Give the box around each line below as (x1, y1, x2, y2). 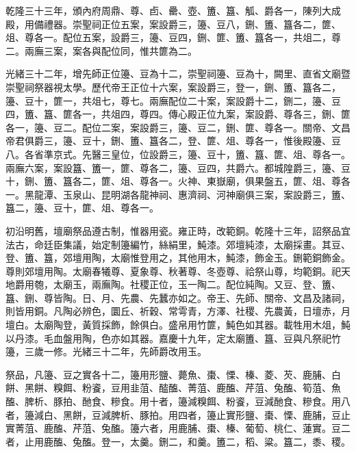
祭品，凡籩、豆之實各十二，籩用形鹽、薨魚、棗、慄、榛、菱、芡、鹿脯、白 (5, 367, 341, 381)
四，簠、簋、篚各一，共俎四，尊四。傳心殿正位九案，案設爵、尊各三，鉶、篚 (5, 107, 351, 121)
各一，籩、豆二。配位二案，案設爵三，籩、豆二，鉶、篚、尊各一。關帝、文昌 (5, 120, 351, 134)
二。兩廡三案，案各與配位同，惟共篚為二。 (5, 43, 197, 57)
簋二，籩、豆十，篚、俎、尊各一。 (5, 200, 159, 215)
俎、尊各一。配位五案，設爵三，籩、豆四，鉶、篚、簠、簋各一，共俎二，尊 (5, 30, 341, 44)
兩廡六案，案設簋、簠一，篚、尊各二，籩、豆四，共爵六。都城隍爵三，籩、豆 (5, 160, 351, 174)
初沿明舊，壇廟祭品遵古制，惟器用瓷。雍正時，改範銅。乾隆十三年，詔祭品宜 (5, 223, 351, 237)
